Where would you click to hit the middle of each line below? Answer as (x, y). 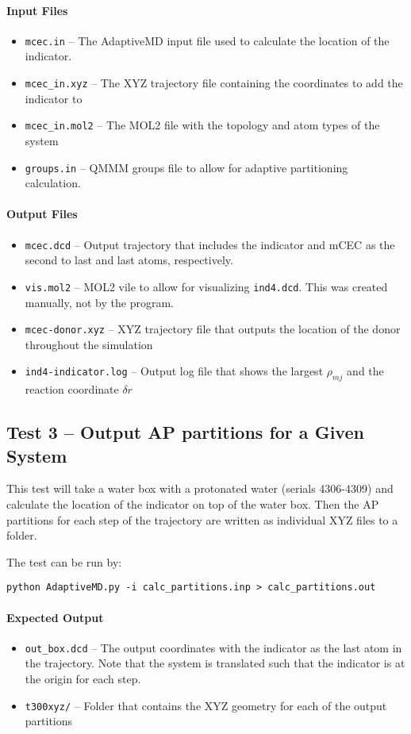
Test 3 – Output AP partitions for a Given (185, 432)
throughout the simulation (89, 344)
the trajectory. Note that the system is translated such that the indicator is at (215, 663)
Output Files (42, 214)
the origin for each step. (83, 678)
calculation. (53, 183)
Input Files (37, 10)
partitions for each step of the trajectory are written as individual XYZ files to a (202, 519)
